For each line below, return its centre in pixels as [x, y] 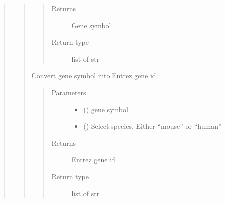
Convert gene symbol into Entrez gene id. [95, 76]
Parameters [69, 92]
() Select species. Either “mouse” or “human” [152, 126]
